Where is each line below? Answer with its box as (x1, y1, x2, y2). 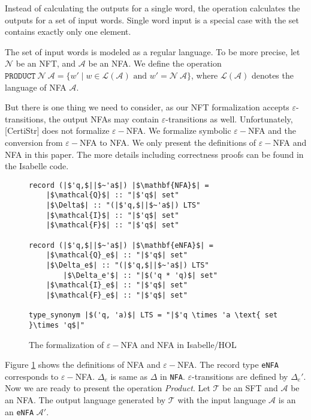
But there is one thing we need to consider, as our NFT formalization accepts (5, 101, 289, 113)
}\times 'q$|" (29, 320, 85, 329)
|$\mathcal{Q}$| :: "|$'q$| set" (46, 191, 179, 200)
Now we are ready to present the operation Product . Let (5, 382, 210, 394)
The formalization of (29, 338, 104, 350)
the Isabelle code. (5, 160, 69, 172)
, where (191, 68, 218, 81)
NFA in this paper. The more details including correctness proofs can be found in (5, 148, 304, 160)
